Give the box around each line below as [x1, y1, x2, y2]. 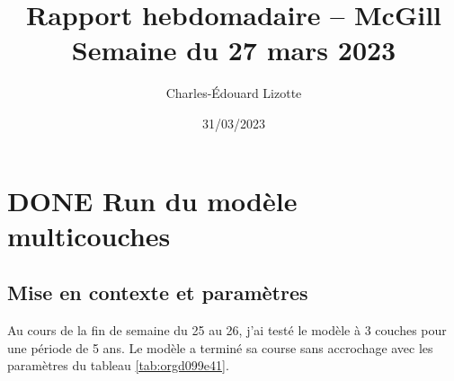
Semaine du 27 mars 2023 [71, 31, 396, 68]
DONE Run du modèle [7, 182, 298, 218]
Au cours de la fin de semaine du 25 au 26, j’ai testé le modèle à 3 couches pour [7, 321, 447, 340]
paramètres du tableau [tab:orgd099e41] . [7, 356, 229, 375]
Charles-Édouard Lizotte [165, 84, 302, 102]
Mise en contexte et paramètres [7, 279, 308, 306]
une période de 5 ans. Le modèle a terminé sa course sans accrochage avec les [7, 338, 433, 357]
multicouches [7, 217, 171, 253]
